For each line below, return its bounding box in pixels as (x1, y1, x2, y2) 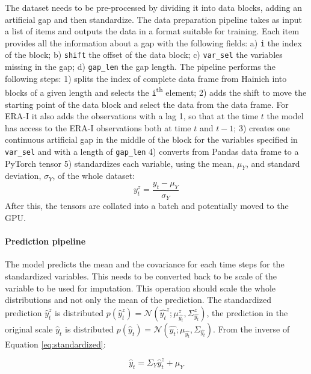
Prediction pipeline (5, 235, 86, 248)
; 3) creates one (233, 121, 290, 134)
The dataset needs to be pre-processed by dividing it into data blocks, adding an (5, 1, 302, 13)
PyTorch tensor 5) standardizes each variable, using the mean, (5, 157, 235, 169)
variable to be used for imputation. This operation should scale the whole (5, 281, 276, 294)
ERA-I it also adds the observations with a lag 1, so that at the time (5, 110, 259, 122)
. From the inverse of (213, 322, 290, 335)
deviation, (5, 169, 42, 182)
